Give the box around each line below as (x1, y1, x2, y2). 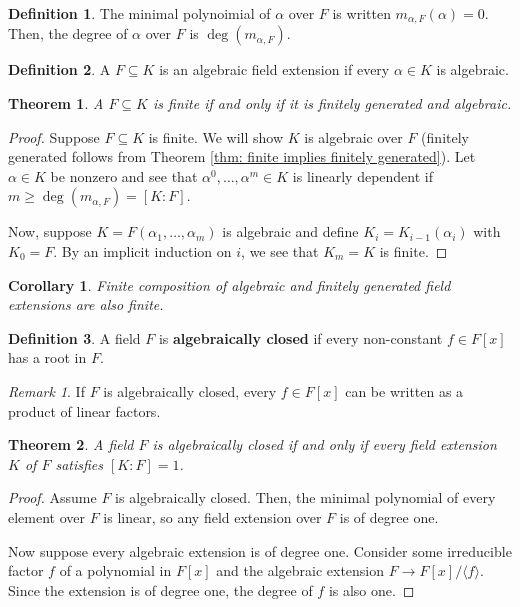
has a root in (8, 347, 87, 368)
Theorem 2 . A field (8, 434, 134, 455)
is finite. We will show (148, 126, 284, 147)
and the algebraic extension (216, 560, 385, 581)
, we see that (241, 241, 319, 262)
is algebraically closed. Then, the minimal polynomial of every (115, 487, 496, 508)
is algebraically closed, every (103, 380, 277, 401)
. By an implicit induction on (53, 241, 232, 262)
